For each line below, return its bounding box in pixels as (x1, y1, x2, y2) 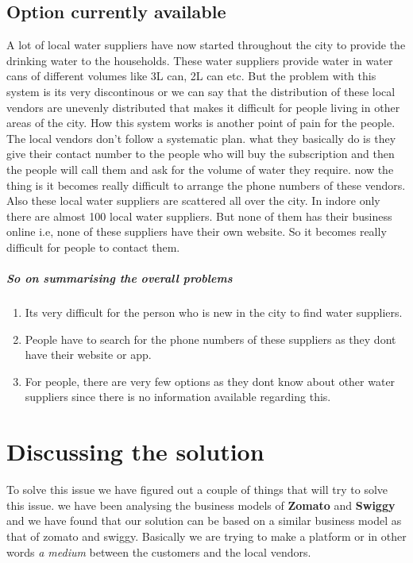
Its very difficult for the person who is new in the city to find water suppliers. (25, 304, 403, 321)
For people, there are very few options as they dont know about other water (25, 372, 396, 389)
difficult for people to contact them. (6, 238, 180, 255)
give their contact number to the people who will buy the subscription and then (6, 145, 395, 162)
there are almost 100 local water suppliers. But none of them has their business (6, 207, 392, 224)
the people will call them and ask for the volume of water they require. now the (6, 160, 394, 177)
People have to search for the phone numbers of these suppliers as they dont (25, 330, 396, 347)
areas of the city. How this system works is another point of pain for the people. (6, 114, 396, 131)
